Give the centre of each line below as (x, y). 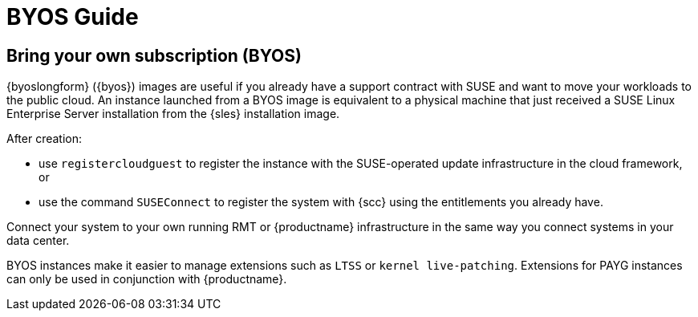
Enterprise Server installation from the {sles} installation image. (173, 114)
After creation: (45, 139)
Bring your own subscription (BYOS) (154, 55)
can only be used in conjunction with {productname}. (147, 279)
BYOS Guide (73, 17)
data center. (38, 241)
